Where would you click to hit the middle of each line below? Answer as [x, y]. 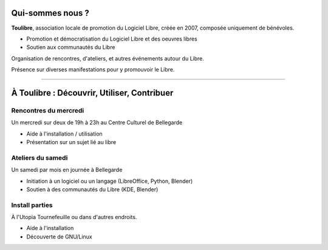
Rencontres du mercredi [48, 110]
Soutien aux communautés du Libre [71, 47]
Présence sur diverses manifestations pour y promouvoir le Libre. [93, 70]
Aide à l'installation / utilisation [64, 134]
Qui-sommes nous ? [50, 13]
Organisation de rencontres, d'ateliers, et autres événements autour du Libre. [108, 58]
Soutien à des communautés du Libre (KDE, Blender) [92, 189]
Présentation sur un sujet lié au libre [71, 142]
